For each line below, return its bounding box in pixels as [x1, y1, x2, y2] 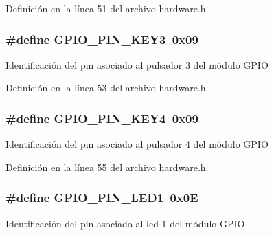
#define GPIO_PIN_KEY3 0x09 [5, 30, 198, 47]
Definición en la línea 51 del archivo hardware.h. [5, 1, 209, 15]
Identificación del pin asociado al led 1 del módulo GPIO [5, 216, 245, 230]
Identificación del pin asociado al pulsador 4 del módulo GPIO [5, 137, 269, 151]
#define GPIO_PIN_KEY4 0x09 [5, 109, 198, 126]
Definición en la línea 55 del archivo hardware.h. [5, 159, 209, 174]
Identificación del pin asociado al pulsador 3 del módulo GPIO [5, 57, 269, 71]
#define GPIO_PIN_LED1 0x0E [5, 189, 198, 206]
